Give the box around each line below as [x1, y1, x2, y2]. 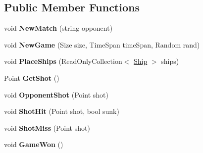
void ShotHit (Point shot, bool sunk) [4, 106, 119, 116]
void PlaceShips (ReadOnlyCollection [4, 56, 122, 66]
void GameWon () [4, 139, 63, 150]
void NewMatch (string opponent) [4, 23, 113, 33]
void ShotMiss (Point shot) [4, 122, 90, 133]
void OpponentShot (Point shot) [4, 89, 108, 100]
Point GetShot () [4, 72, 59, 83]
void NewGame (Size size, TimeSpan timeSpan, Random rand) [4, 39, 200, 50]
